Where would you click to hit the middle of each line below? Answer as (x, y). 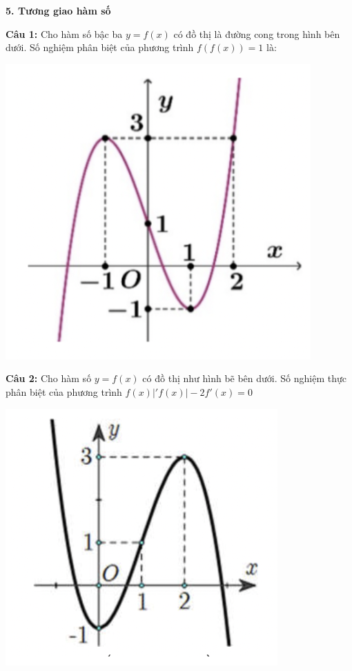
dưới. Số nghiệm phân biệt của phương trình (100, 47)
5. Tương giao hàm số (58, 10)
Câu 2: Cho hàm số (49, 378)
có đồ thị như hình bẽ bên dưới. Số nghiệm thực (244, 378)
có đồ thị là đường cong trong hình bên (257, 33)
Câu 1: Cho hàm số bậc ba (64, 33)
